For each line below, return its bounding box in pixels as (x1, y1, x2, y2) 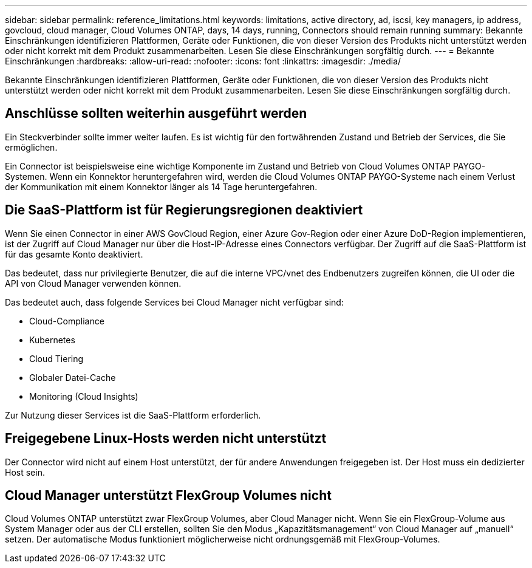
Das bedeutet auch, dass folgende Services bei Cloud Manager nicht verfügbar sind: (5, 296, 344, 307)
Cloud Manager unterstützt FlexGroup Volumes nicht (5, 487, 332, 503)
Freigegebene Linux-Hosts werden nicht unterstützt (5, 431, 327, 447)
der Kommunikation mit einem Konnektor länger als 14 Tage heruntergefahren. (5, 181, 318, 192)
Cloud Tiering (29, 353, 84, 364)
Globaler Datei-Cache (29, 372, 116, 383)
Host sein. (5, 467, 45, 477)
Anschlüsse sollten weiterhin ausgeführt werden (5, 106, 307, 121)
